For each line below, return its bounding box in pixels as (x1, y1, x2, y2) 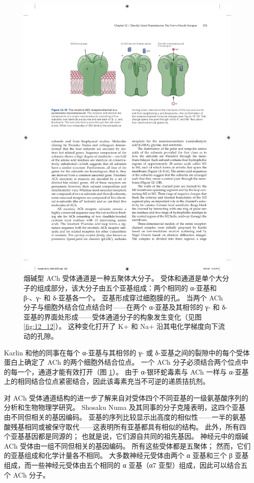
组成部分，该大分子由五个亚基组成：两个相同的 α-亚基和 (37, 282, 217, 293)
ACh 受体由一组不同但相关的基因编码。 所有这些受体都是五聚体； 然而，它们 (4, 440, 251, 451)
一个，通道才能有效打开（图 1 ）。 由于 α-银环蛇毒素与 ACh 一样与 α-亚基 (17, 366, 249, 376)
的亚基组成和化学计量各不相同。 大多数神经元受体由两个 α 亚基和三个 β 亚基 (4, 450, 249, 460)
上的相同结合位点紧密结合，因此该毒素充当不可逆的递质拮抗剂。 (4, 376, 209, 386)
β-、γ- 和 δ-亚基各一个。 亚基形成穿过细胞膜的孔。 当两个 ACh (23, 292, 223, 302)
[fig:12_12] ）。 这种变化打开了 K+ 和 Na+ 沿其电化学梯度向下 (23, 321, 218, 331)
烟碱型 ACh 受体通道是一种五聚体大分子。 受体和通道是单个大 (23, 273, 222, 283)
